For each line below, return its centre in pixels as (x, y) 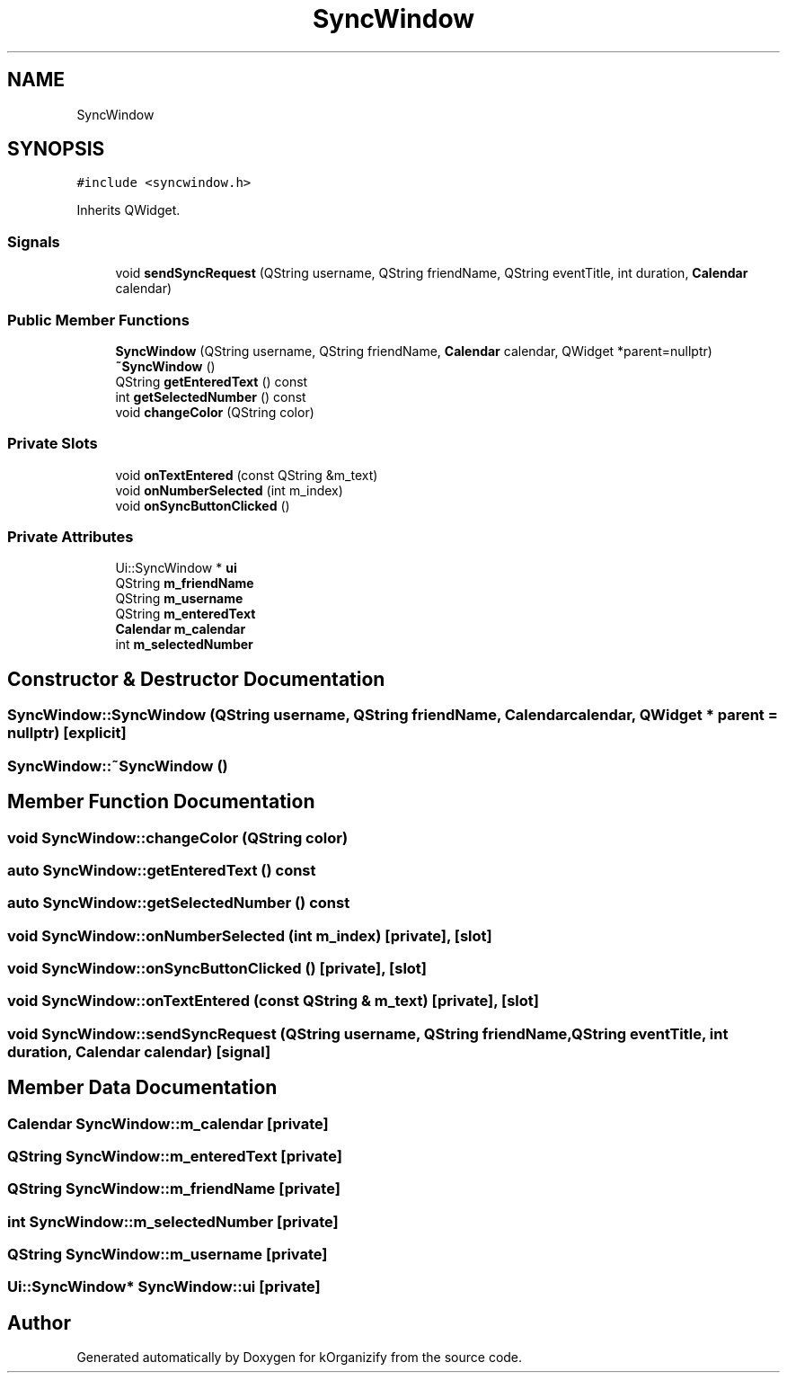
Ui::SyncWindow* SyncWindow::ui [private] (164, 1287)
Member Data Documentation (142, 1088)
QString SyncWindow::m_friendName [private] (174, 1189)
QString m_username (179, 599)
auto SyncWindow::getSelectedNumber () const (179, 903)
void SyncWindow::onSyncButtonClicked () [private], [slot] (217, 968)
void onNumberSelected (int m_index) (229, 490)
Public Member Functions (98, 320)
